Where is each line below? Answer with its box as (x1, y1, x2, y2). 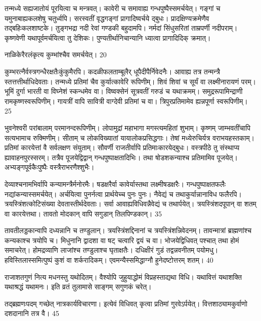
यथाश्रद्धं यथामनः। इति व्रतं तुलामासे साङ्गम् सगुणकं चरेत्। (5, 281, 152, 292)
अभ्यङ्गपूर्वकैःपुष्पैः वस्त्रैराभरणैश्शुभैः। (5, 162, 95, 172)
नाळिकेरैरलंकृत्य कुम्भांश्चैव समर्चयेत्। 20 (5, 49, 107, 60)
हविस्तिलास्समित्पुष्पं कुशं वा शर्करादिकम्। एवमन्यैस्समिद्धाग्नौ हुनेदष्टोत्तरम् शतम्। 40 (5, 255, 213, 265)
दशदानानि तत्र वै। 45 (5, 308, 60, 318)
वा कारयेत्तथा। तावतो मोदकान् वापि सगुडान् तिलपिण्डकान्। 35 (5, 208, 162, 219)
